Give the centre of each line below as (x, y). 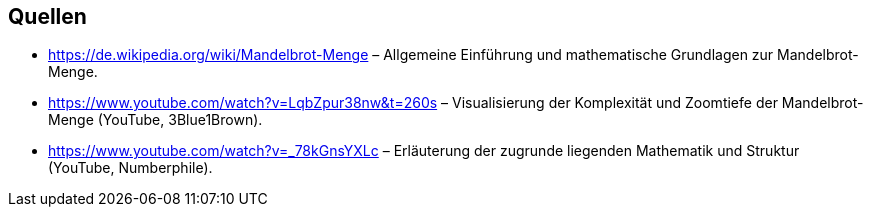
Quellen (47, 16)
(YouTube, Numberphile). (130, 168)
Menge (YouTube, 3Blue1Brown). (155, 120)
